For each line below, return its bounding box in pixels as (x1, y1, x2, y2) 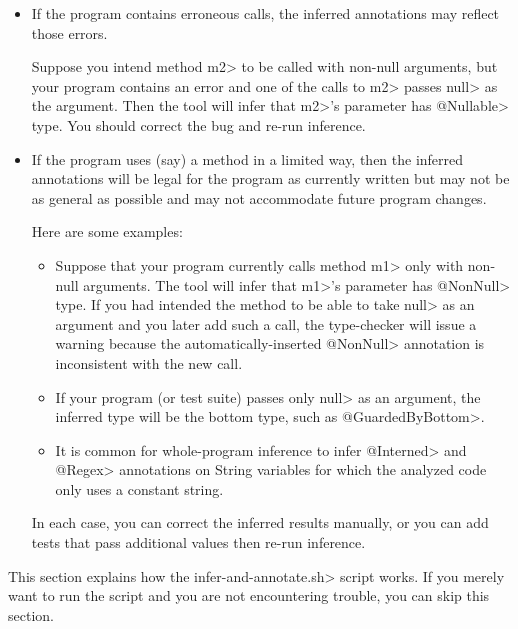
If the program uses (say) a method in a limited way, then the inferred (31, 148, 464, 169)
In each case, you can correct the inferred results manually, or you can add (31, 512, 489, 533)
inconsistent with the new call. (55, 352, 243, 373)
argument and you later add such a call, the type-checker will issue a (55, 313, 477, 334)
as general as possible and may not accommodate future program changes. (31, 187, 487, 208)
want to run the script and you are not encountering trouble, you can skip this (8, 585, 490, 606)
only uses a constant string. (55, 478, 224, 499)
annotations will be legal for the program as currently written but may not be (31, 168, 510, 189)
